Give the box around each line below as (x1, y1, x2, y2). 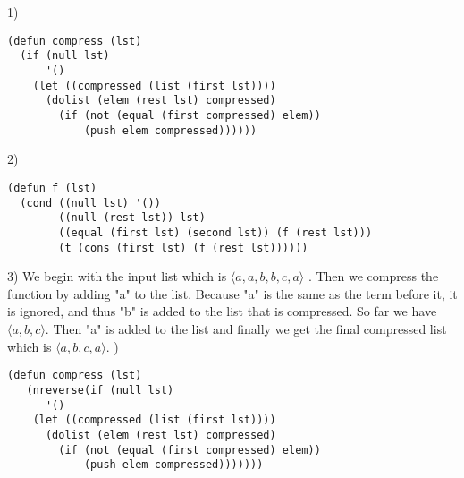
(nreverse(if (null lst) (26, 383, 174, 397)
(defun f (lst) (7, 181, 97, 194)
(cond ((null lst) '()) (20, 196, 161, 209)
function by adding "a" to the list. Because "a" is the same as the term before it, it (7, 284, 458, 303)
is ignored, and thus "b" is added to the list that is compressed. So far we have (7, 302, 437, 320)
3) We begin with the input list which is (7, 267, 227, 286)
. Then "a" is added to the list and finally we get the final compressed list (45, 320, 447, 338)
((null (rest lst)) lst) (58, 211, 206, 225)
